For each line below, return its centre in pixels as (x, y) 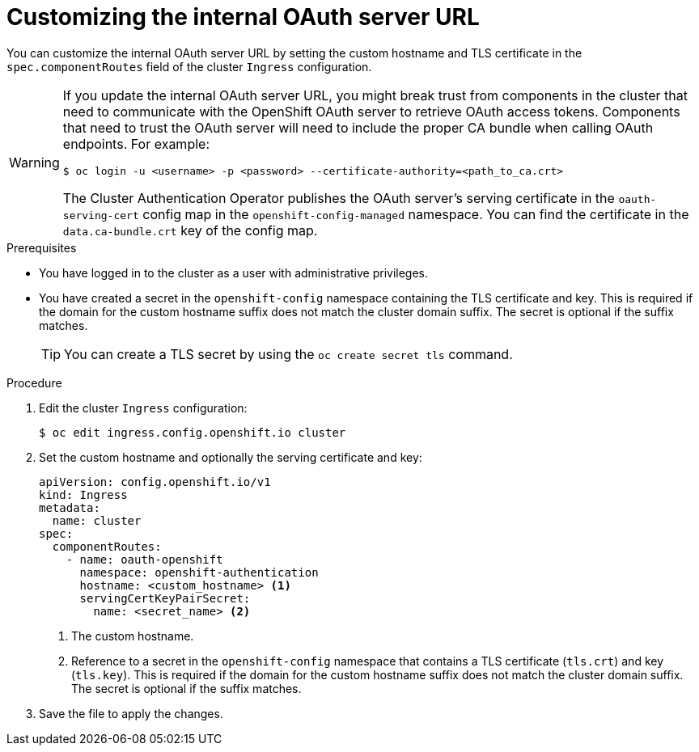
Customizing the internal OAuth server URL (243, 17)
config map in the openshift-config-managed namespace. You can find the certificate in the (416, 214)
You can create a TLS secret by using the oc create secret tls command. (288, 354)
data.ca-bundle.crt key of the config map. (190, 230)
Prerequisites (42, 247)
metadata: (70, 507)
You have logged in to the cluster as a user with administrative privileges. (234, 272)
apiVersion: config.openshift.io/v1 (155, 482)
